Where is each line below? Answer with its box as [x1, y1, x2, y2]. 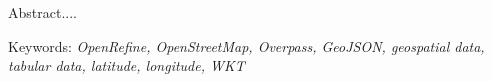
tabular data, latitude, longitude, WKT [8, 55, 245, 76]
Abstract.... [8, 2, 77, 22]
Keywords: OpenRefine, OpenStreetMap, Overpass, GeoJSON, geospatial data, [8, 35, 485, 56]
